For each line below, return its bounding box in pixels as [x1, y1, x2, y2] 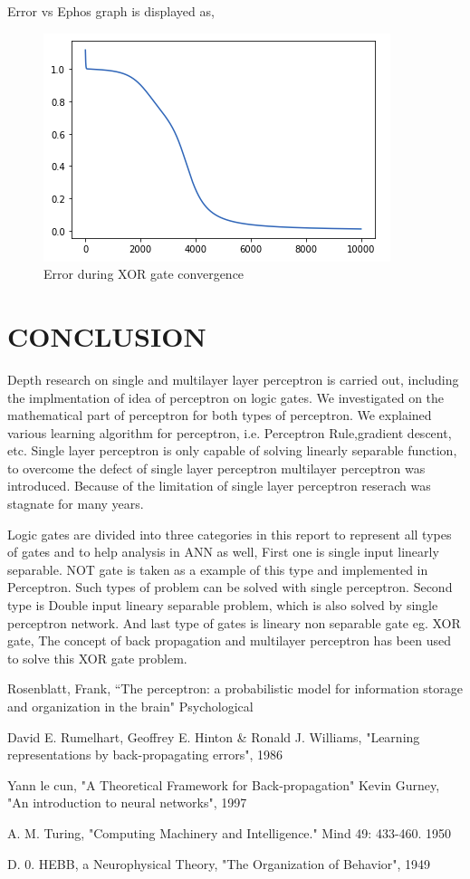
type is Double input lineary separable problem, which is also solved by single [7, 596, 438, 615]
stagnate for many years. [7, 494, 144, 513]
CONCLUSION [7, 317, 206, 354]
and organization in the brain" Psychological [7, 697, 254, 715]
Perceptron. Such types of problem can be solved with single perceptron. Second [7, 578, 453, 597]
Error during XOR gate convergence [43, 264, 245, 283]
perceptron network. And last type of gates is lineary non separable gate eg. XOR [7, 613, 461, 632]
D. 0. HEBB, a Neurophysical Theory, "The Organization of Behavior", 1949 [7, 854, 431, 873]
